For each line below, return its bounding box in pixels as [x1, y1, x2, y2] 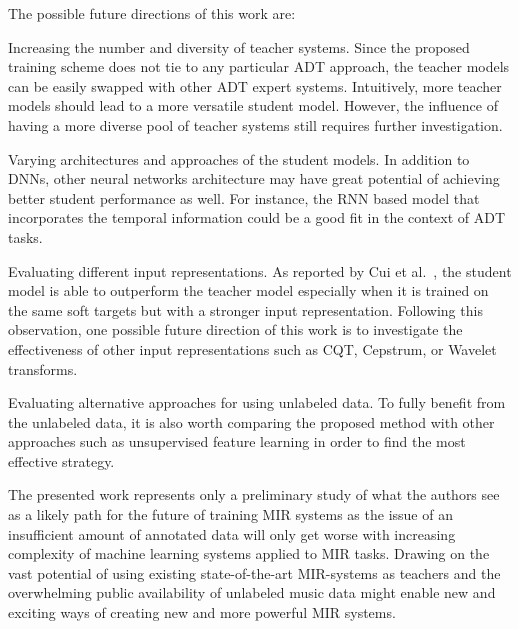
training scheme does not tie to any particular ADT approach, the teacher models [8, 56, 510, 77]
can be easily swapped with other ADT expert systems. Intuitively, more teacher [8, 75, 502, 96]
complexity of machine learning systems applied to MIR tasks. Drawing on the [8, 543, 490, 564]
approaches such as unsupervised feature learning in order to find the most [8, 431, 466, 452]
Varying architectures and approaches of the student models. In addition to [8, 148, 470, 169]
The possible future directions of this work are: [8, 3, 296, 23]
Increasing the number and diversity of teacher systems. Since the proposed [8, 36, 470, 57]
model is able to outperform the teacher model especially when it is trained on [8, 280, 489, 301]
